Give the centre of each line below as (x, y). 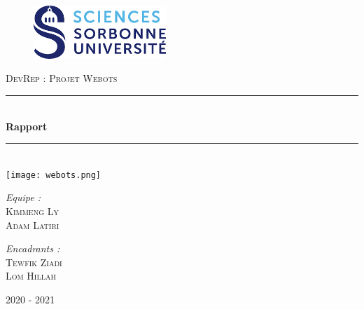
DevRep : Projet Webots (62, 78)
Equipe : (23, 197)
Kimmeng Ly (32, 211)
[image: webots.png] (54, 175)
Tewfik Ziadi (34, 262)
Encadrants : (33, 248)
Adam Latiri (33, 225)
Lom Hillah (31, 276)
